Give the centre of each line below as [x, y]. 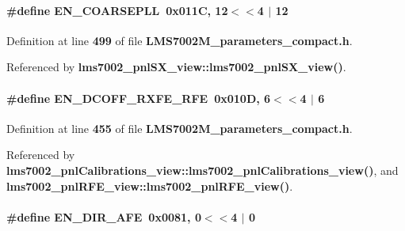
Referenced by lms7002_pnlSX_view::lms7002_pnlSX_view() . [176, 67]
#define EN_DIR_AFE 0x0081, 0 [104, 216]
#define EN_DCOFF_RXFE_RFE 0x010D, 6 [139, 98]
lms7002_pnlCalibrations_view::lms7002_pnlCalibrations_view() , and [202, 170]
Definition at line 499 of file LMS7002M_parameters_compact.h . [180, 40]
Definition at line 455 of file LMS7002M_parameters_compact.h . [180, 128]
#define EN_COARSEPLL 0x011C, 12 [117, 10]
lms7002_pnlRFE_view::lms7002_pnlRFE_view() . [150, 186]
